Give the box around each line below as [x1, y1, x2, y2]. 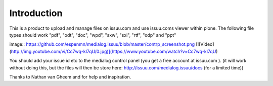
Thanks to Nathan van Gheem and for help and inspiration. [9, 73, 131, 80]
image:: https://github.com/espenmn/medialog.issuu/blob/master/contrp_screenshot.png [9, 41, 195, 47]
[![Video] [196, 41, 214, 47]
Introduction [9, 8, 63, 19]
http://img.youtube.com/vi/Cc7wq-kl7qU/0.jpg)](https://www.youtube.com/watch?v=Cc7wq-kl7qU [11, 48, 216, 54]
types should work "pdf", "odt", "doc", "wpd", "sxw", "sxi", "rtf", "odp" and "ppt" [9, 32, 176, 38]
